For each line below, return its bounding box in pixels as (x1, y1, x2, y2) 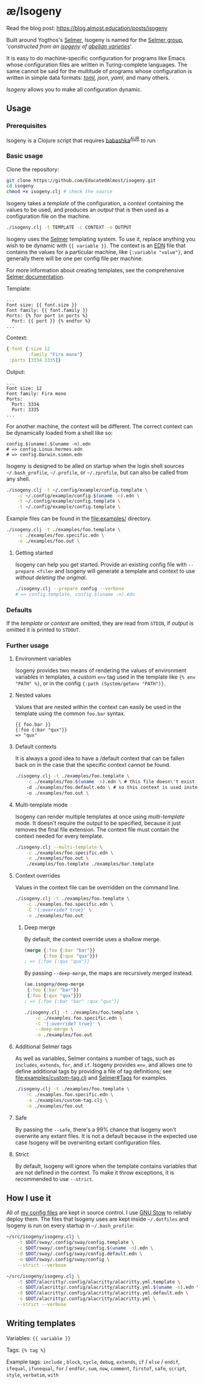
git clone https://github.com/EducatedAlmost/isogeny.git (6, 177, 156, 183)
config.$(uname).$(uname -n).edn (6, 440, 91, 447)
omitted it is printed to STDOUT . (6, 626, 81, 633)
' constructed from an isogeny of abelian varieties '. (6, 43, 133, 50)
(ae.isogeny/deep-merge (24, 981, 85, 987)
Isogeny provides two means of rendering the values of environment (15, 667, 187, 674)
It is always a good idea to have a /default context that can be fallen (15, 755, 185, 762)
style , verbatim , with (6, 1371, 59, 1378)
